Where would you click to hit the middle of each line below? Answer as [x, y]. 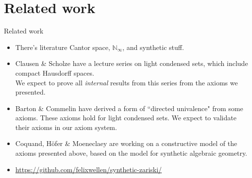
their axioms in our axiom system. [66, 127]
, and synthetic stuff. [153, 47]
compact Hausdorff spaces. [55, 73]
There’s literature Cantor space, [63, 47]
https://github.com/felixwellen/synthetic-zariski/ [89, 169]
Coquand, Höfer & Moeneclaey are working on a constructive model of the [126, 143]
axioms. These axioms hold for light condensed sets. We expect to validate [126, 118]
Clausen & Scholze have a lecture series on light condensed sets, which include [132, 63]
